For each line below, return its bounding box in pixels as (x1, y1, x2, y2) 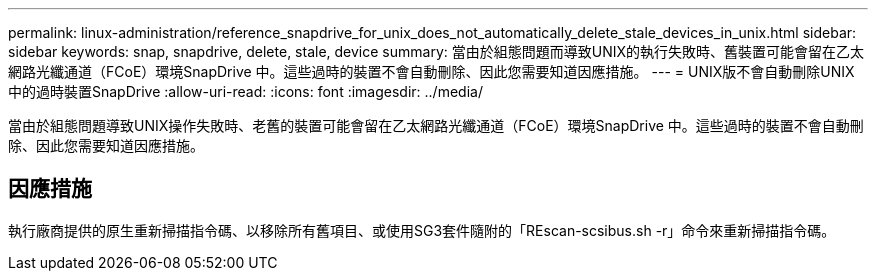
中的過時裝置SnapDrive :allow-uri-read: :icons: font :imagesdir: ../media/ (8, 83, 483, 100)
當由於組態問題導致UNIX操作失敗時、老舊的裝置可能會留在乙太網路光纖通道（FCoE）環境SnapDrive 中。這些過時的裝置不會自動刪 (8, 117, 864, 134)
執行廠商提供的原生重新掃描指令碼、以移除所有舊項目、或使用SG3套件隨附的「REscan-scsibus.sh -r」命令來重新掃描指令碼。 (8, 221, 836, 239)
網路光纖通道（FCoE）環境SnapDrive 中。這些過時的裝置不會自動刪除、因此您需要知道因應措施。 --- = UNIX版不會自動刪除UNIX (8, 63, 855, 80)
